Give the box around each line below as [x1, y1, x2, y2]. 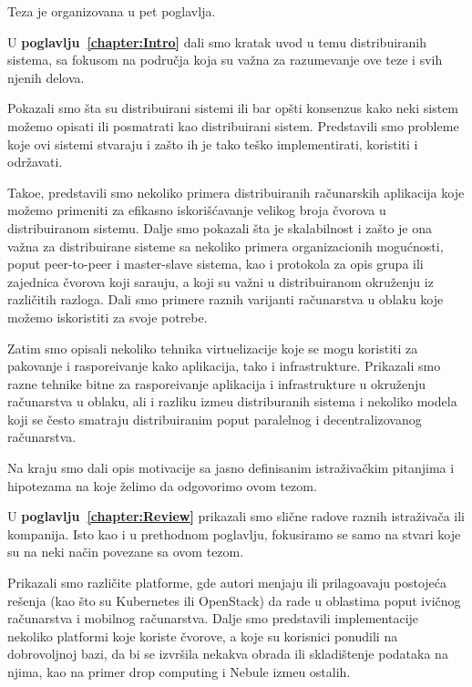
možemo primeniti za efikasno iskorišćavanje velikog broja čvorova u [7, 200, 386, 220]
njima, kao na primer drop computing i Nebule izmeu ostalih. [7, 662, 351, 681]
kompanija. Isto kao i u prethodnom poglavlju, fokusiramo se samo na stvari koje [7, 524, 461, 543]
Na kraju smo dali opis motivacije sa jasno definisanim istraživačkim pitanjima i [7, 458, 455, 477]
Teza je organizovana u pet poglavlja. [7, 2, 216, 20]
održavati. [7, 152, 63, 171]
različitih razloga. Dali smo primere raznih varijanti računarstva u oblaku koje [7, 290, 444, 309]
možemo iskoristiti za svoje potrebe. [7, 307, 208, 326]
